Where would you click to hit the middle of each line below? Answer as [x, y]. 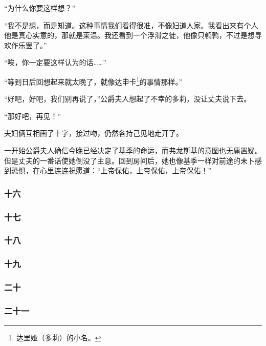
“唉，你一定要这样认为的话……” [55, 62]
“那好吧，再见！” [33, 116]
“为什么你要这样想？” [40, 8]
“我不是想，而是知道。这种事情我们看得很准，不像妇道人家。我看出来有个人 [131, 25]
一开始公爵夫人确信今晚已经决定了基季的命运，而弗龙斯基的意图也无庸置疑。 [133, 150]
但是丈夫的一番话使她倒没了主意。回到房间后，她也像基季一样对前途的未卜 [129, 160]
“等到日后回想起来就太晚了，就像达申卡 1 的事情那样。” [93, 80]
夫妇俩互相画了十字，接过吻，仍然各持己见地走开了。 [94, 133]
